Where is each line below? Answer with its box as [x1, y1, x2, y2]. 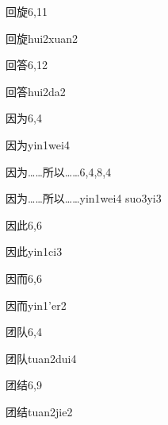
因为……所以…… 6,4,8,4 [6, 163, 112, 180]
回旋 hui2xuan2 [6, 29, 78, 46]
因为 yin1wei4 [6, 136, 70, 153]
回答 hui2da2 [6, 83, 66, 99]
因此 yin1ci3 [6, 243, 63, 260]
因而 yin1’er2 [6, 296, 67, 313]
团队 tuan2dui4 [6, 350, 77, 366]
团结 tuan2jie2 [6, 403, 73, 419]
